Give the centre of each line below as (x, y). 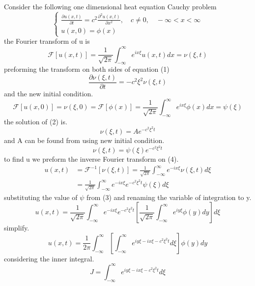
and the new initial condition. (49, 93)
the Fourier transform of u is (47, 41)
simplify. (17, 228)
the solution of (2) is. (36, 121)
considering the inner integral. (49, 258)
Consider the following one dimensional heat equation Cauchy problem (110, 6)
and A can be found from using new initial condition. (84, 140)
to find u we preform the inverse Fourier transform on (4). (91, 159)
